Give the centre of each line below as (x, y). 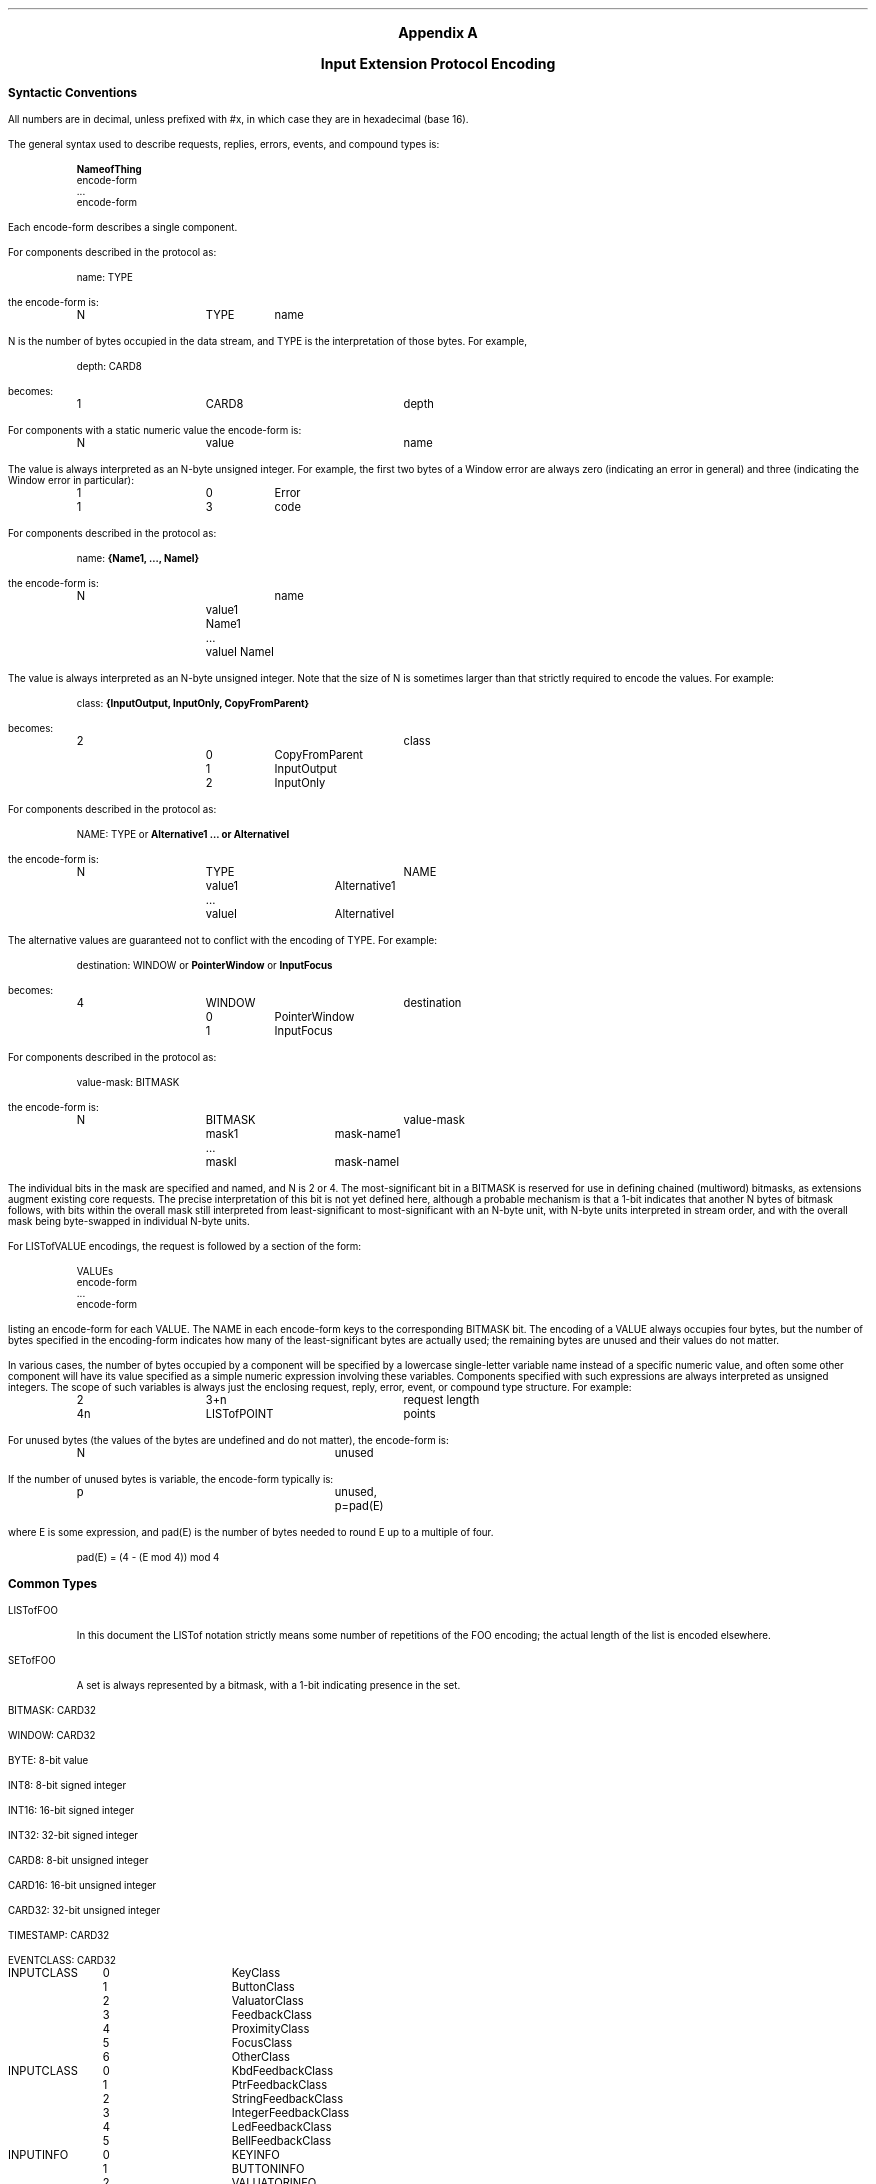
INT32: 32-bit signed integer (73, 1835)
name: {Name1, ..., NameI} (138, 558)
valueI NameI (239, 652)
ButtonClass (263, 1987)
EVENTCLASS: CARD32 (62, 1960)
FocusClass (262, 2043)
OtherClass (260, 2057)
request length (441, 1400)
